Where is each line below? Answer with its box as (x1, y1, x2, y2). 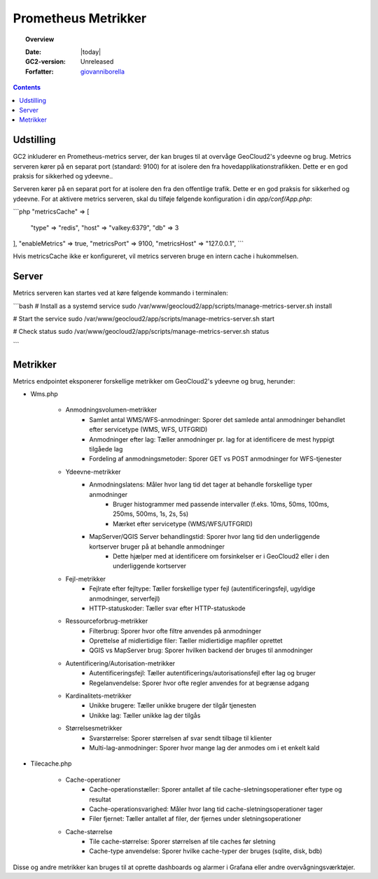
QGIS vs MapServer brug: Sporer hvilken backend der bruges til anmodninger (89, 646, 313, 654)
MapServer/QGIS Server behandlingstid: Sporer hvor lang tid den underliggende (89, 533, 320, 541)
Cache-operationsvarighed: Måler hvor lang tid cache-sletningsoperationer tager (89, 805, 323, 813)
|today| (80, 48, 101, 56)
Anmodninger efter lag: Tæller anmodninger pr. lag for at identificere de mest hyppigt (89, 435, 335, 444)
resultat (89, 795, 111, 803)
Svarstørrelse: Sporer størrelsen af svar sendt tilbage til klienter (89, 733, 272, 742)
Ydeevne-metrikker (65, 467, 122, 476)
